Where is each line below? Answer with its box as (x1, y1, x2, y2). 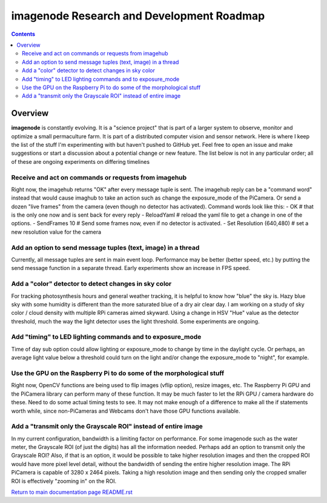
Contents (11, 30, 36, 38)
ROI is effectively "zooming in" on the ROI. (11, 477, 117, 485)
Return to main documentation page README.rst (11, 488, 133, 496)
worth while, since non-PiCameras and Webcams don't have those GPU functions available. (11, 407, 240, 414)
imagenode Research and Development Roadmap (11, 9, 265, 22)
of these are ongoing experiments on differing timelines (11, 158, 150, 165)
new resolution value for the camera (11, 228, 102, 235)
